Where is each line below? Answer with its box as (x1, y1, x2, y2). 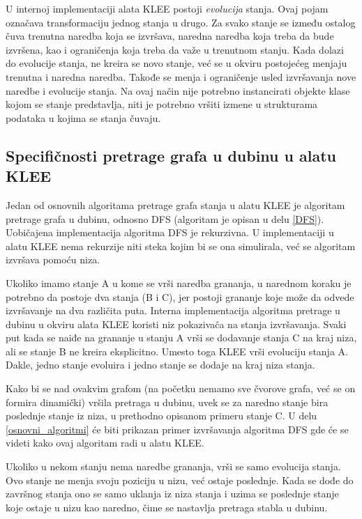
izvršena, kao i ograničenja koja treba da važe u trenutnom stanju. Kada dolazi (6, 42, 344, 56)
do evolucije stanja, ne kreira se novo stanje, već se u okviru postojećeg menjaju (6, 56, 347, 70)
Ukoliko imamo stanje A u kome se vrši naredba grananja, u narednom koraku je (6, 275, 352, 290)
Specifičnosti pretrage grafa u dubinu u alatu (6, 144, 337, 166)
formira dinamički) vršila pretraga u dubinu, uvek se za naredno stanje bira (6, 394, 329, 409)
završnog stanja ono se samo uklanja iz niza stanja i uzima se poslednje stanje (6, 486, 339, 501)
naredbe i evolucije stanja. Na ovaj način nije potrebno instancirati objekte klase (6, 83, 350, 98)
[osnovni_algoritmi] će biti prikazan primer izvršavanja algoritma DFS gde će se (6, 421, 349, 436)
